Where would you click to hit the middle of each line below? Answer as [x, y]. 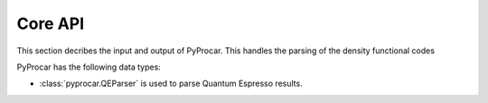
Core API [51, 23]
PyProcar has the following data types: [89, 67]
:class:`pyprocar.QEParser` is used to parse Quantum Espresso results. [171, 84]
